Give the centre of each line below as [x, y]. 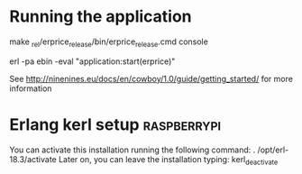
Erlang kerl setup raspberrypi [115, 124]
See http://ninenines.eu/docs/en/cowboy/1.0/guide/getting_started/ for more [151, 78]
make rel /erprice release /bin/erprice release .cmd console [109, 42]
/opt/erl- [273, 150]
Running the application [101, 17]
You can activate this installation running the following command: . [133, 150]
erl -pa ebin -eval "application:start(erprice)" [92, 61]
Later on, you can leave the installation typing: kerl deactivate [168, 160]
